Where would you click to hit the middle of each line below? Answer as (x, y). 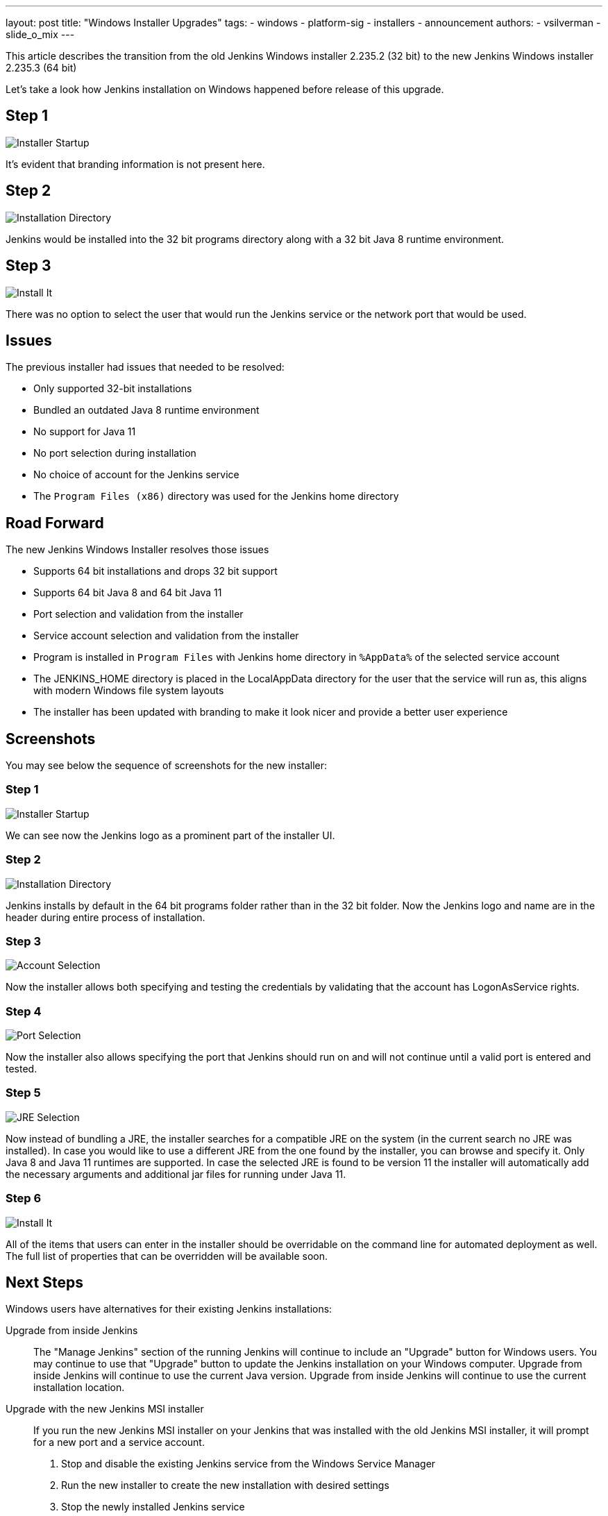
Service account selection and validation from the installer (166, 636)
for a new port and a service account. (119, 1442)
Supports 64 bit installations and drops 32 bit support (155, 571)
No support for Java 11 (85, 432)
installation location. (79, 1388)
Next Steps (44, 1282)
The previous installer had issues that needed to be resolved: (145, 367)
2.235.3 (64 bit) (41, 68)
